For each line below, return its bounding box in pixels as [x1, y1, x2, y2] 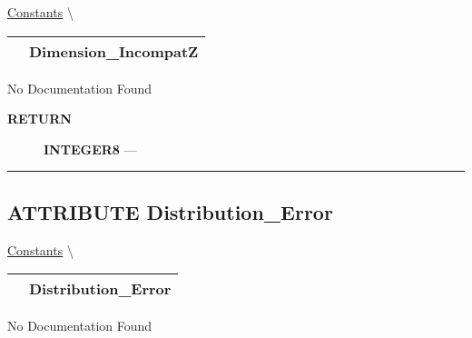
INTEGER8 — [44, 139, 137, 158]
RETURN [7, 109, 72, 128]
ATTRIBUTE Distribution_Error [7, 197, 333, 225]
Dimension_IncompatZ [29, 40, 199, 62]
